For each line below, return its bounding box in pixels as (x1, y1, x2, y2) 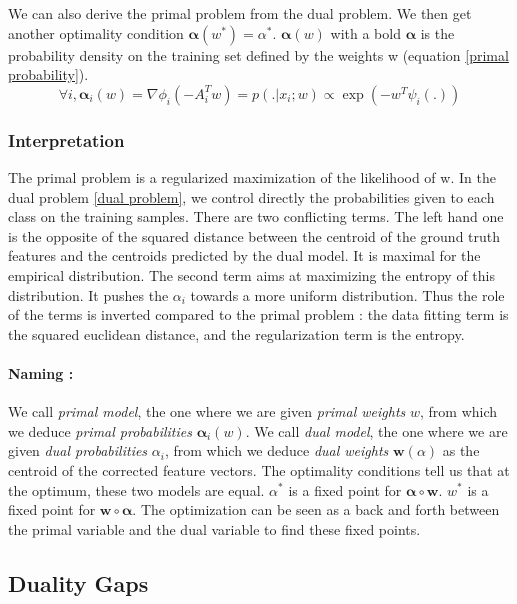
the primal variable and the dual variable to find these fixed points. (8, 518, 421, 539)
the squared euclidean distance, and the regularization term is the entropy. (8, 323, 465, 344)
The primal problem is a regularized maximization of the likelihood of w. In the (8, 167, 496, 187)
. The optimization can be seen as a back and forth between (132, 499, 500, 520)
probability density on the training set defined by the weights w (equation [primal (8, 44, 509, 65)
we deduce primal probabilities (8, 420, 192, 441)
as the (442, 440, 480, 461)
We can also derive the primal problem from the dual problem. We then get (8, 3, 472, 23)
